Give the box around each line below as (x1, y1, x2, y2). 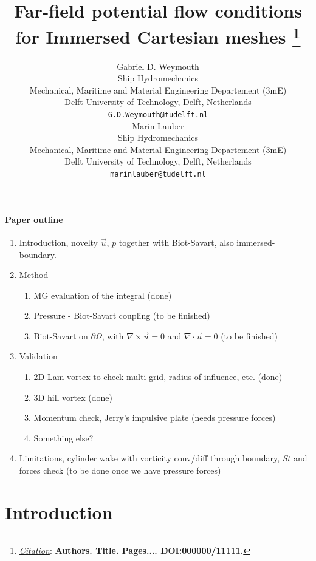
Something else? (33, 431, 94, 444)
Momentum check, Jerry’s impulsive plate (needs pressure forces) (33, 411, 276, 424)
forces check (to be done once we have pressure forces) (19, 464, 221, 477)
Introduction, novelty (19, 236, 98, 248)
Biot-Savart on (33, 329, 88, 342)
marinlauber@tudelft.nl (110, 170, 206, 179)
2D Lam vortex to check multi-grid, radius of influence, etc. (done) (33, 370, 283, 383)
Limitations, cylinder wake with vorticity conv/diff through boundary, (19, 452, 280, 464)
